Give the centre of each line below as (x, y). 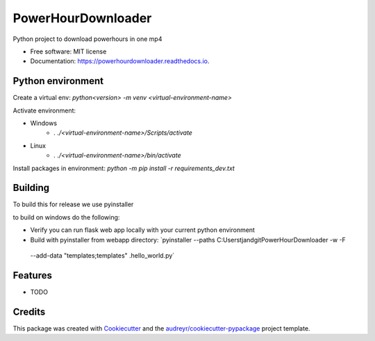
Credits (29, 311)
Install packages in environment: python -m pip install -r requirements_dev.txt (124, 168)
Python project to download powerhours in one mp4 (87, 39)
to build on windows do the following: (66, 217)
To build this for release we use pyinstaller (73, 204)
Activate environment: (44, 110)
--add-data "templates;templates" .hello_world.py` (102, 256)
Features (32, 275)
